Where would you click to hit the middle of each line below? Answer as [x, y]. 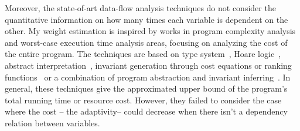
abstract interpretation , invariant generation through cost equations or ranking [148, 65]
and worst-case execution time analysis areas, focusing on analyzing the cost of [146, 42]
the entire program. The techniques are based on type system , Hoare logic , [143, 54]
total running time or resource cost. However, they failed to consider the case [143, 100]
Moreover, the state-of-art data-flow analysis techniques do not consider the [140, 8]
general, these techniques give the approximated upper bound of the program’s [146, 88]
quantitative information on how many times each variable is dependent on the [146, 19]
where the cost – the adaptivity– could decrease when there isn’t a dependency [146, 111]
